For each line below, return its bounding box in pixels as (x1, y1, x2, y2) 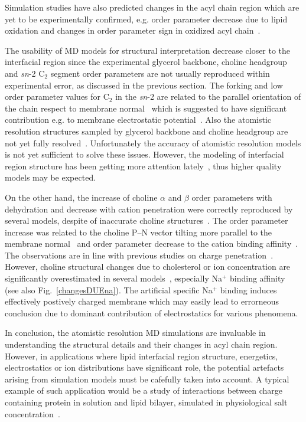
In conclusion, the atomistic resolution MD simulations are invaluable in (5, 326, 266, 339)
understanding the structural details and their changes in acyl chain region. (5, 338, 278, 351)
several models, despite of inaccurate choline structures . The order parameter (5, 214, 288, 227)
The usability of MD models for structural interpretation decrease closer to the (5, 44, 291, 56)
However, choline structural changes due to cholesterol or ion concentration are (5, 260, 291, 273)
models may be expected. (5, 171, 96, 184)
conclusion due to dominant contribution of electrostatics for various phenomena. (5, 306, 298, 319)
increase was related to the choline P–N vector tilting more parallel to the (5, 225, 272, 238)
